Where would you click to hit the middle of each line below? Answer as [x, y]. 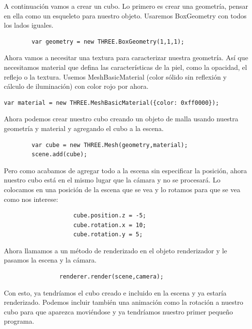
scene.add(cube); [59, 155]
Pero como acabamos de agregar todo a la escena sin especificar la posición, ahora [126, 170]
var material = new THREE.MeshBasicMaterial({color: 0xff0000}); [111, 103]
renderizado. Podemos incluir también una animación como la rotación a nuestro [124, 302]
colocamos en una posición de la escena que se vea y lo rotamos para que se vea [122, 189]
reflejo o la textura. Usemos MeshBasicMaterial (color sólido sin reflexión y [115, 76]
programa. [19, 321]
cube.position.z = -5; [110, 216]
